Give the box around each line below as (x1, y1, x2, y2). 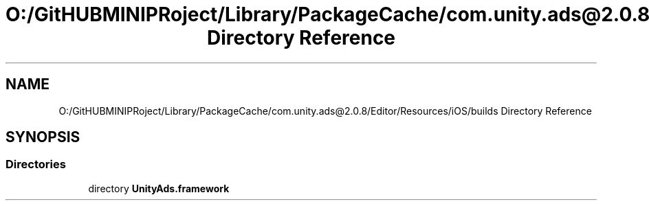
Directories (5, 157, 66, 172)
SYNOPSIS (5, 128, 80, 146)
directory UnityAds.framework (88, 182, 230, 194)
